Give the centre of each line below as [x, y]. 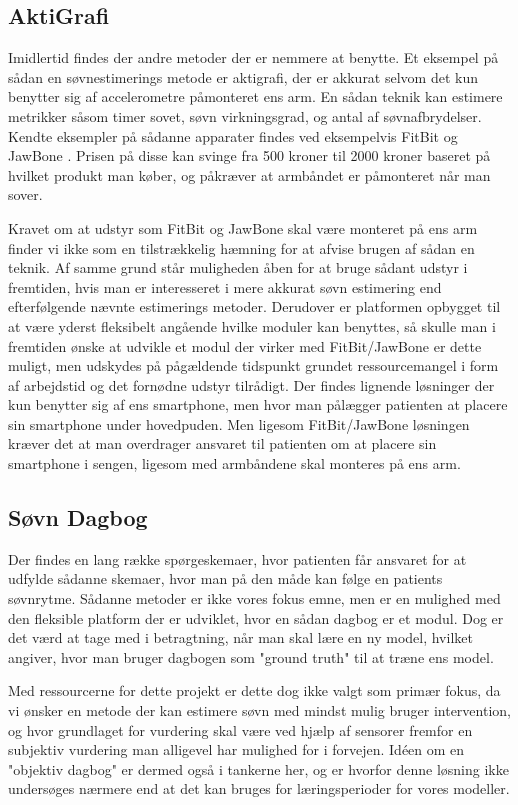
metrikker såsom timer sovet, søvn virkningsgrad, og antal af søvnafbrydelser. [245, 115]
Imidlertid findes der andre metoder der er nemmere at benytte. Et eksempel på [253, 57]
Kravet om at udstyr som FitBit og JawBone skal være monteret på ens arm [243, 227]
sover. [25, 194]
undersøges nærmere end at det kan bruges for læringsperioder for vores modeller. [259, 788]
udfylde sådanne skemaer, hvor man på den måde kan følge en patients [225, 578]
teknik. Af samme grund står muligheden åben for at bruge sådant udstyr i [238, 267]
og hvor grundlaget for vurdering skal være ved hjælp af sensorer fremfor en [240, 729]
